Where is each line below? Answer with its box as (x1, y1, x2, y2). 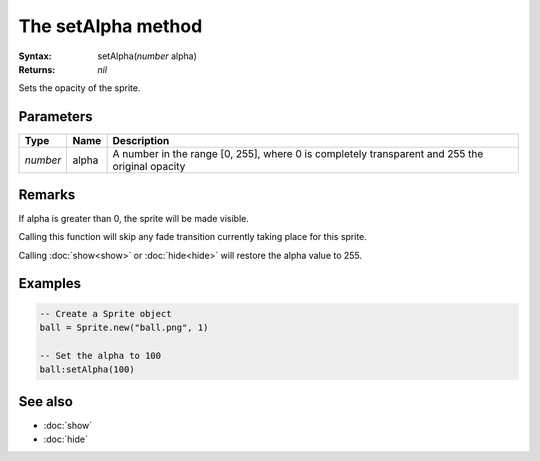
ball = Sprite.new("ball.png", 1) (39, 321, 209, 333)
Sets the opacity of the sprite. (18, 82, 141, 94)
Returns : (18, 63, 56, 75)
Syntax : (18, 50, 52, 62)
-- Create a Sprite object (39, 308, 172, 319)
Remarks (18, 186, 76, 203)
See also (18, 393, 74, 410)
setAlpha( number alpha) (97, 50, 197, 62)
